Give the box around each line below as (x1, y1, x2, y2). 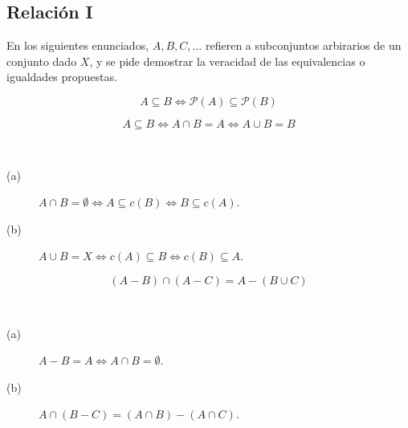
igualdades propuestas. (6, 68, 117, 85)
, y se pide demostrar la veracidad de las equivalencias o (89, 52, 365, 69)
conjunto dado (6, 52, 77, 69)
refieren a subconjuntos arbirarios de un (205, 37, 402, 54)
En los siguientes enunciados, (6, 37, 149, 54)
